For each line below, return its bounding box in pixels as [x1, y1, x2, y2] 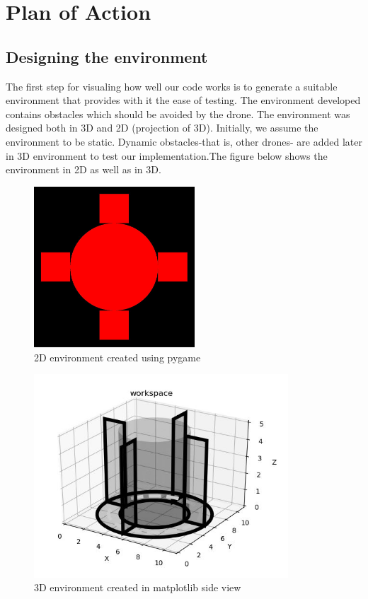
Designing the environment [6, 45, 208, 67]
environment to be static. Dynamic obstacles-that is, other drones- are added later [6, 134, 362, 149]
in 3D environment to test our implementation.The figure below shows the [6, 148, 328, 163]
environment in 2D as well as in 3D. [6, 162, 161, 177]
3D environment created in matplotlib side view [34, 580, 241, 595]
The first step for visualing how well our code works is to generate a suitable [6, 78, 338, 93]
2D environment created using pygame [34, 349, 201, 364]
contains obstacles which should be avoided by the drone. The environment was [6, 106, 350, 121]
